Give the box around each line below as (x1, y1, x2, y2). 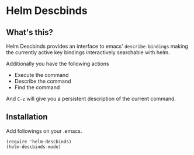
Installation (6, 112, 48, 122)
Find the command (14, 84, 60, 91)
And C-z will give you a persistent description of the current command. (6, 95, 176, 102)
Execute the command (14, 72, 69, 78)
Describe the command (14, 77, 71, 84)
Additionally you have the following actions (6, 60, 109, 67)
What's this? (6, 27, 54, 37)
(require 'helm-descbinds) (6, 139, 72, 145)
